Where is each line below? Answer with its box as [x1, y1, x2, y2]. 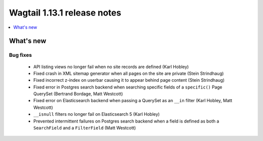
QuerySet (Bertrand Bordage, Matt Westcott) [33, 91, 123, 97]
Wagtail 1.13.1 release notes [9, 7, 121, 18]
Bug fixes [9, 52, 32, 58]
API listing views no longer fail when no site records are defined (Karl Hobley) [33, 64, 189, 70]
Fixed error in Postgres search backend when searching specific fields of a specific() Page [33, 84, 223, 90]
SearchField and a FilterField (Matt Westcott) [33, 125, 136, 131]
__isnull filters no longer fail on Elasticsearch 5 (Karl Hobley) [33, 111, 160, 117]
